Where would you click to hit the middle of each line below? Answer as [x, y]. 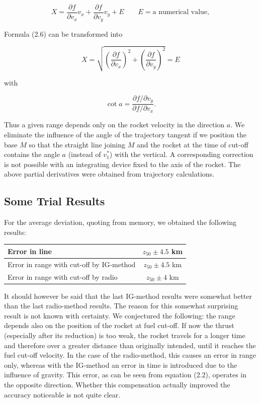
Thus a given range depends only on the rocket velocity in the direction [114, 125]
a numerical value [180, 12]
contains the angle [32, 154]
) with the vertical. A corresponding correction [181, 154]
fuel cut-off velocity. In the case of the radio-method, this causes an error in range [130, 355]
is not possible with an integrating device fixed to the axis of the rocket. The [122, 164]
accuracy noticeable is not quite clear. [62, 394]
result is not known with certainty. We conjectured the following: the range [120, 315]
